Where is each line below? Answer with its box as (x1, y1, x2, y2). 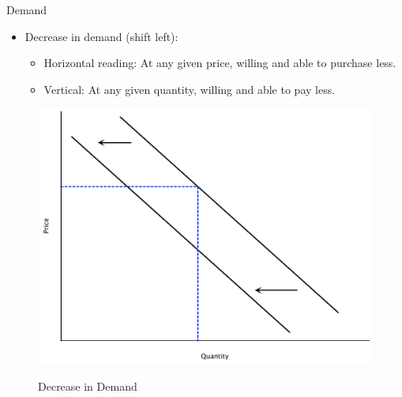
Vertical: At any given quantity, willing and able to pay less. (43, 81, 336, 97)
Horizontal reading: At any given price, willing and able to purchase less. (43, 54, 396, 71)
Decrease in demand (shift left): (24, 28, 178, 44)
